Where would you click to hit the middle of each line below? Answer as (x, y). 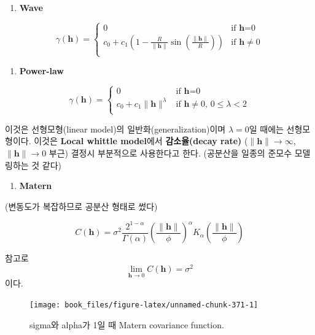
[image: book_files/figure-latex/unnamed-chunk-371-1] (144, 305)
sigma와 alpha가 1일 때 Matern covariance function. (127, 324)
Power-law (41, 71)
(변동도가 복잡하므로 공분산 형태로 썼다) (81, 206)
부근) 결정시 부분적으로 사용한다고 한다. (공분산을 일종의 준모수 (170, 153)
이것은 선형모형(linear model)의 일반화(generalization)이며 (115, 129)
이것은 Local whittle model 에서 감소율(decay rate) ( (141, 141)
